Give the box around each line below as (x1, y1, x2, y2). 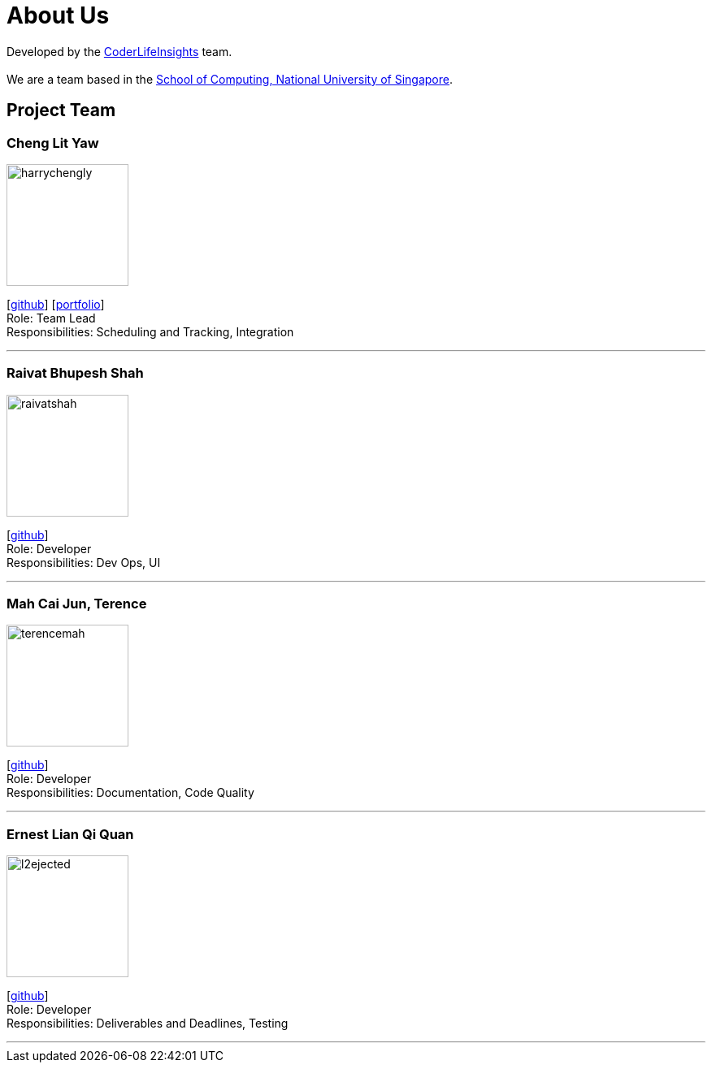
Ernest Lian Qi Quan (7, 825, 134, 842)
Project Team (7, 100, 116, 121)
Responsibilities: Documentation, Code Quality (7, 786, 254, 800)
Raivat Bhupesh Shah (7, 365, 144, 382)
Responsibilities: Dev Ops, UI (7, 555, 161, 569)
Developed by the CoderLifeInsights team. (7, 44, 232, 58)
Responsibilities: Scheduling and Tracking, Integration (7, 324, 294, 339)
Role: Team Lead (7, 310, 96, 325)
